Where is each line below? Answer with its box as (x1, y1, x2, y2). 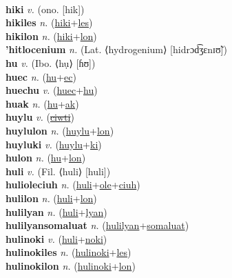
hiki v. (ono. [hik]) (6, 1, 85, 16)
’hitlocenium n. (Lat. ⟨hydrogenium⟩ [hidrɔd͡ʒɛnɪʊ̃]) (6, 42, 227, 57)
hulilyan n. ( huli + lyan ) (6, 204, 107, 219)
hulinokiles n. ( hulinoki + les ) (6, 245, 131, 259)
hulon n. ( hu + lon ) (6, 150, 86, 165)
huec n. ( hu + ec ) (6, 69, 76, 83)
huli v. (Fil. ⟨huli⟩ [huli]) (6, 163, 111, 178)
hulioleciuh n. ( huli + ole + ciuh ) (6, 177, 140, 192)
